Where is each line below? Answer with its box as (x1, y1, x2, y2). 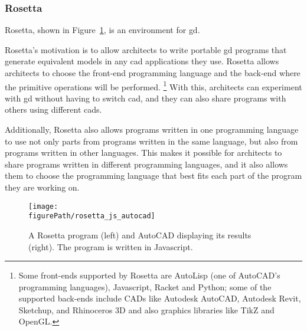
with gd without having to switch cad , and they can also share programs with (5, 91, 286, 104)
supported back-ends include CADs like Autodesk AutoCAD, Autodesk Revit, (18, 292, 301, 304)
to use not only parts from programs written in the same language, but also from (5, 135, 298, 147)
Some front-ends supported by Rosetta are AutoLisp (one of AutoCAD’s (18, 269, 280, 281)
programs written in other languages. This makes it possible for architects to (5, 146, 282, 159)
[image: (28, 202, 58, 211)
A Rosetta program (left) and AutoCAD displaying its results (28, 228, 252, 241)
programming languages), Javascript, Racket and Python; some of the (18, 280, 272, 293)
